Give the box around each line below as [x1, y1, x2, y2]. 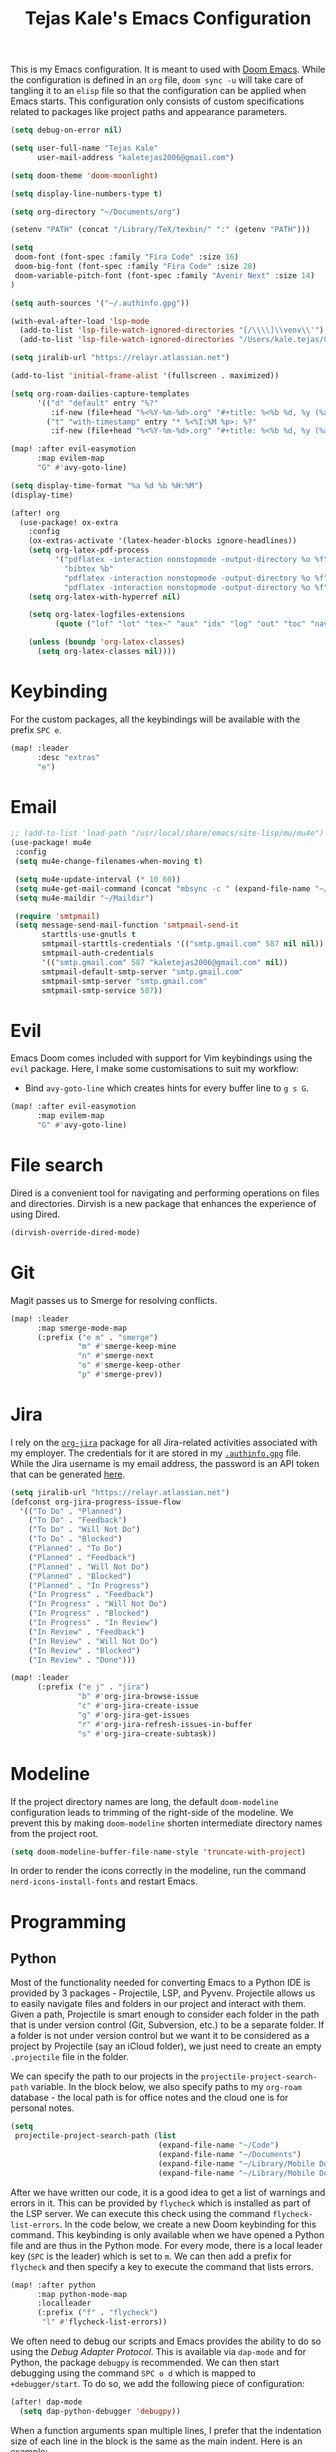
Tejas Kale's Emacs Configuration [24, 7, 312, 30]
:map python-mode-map [36, 2289, 128, 2299]
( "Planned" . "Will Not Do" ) [28, 1562, 150, 1572]
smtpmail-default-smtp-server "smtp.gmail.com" [41, 967, 244, 977]
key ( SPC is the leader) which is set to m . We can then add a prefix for [10, 2250, 292, 2262]
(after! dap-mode [10, 2397, 83, 2407]
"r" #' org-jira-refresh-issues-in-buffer [77, 1719, 253, 1729]
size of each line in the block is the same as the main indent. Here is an [10, 2435, 303, 2447]
